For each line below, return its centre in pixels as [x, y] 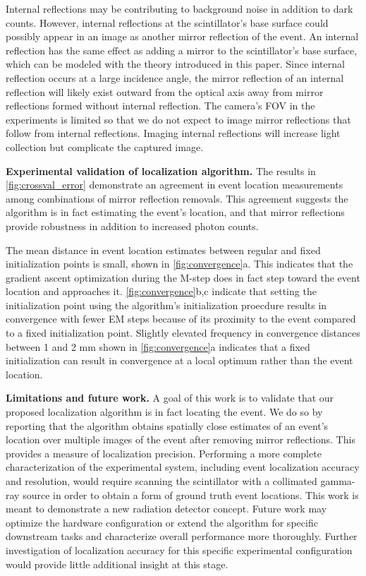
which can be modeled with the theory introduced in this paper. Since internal [175, 64]
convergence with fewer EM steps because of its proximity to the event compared [181, 319]
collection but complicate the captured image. [105, 146]
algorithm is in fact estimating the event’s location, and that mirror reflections [175, 212]
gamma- [338, 481]
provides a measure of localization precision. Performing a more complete [164, 453]
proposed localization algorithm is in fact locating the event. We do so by [164, 412]
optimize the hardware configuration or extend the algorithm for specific [162, 522]
